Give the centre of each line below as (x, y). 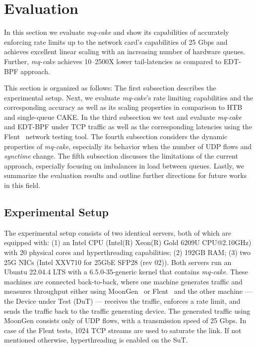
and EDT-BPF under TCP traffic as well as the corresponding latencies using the (128, 127)
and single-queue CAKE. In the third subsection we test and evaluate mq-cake (123, 117)
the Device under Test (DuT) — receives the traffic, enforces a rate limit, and (122, 301)
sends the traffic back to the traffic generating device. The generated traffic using (127, 310)
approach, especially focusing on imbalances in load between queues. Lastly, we (124, 165)
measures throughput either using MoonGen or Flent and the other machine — (128, 291)
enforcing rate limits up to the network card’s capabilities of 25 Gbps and (116, 42)
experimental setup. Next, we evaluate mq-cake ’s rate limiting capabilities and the (129, 97)
